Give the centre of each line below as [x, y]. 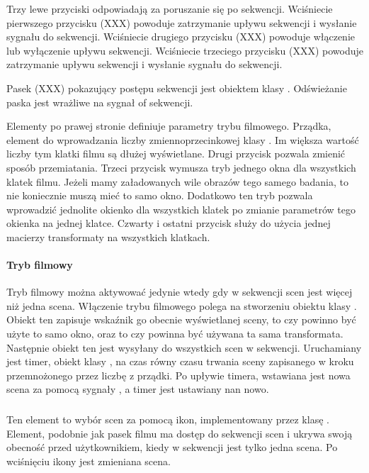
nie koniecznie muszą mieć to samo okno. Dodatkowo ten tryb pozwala [160, 195]
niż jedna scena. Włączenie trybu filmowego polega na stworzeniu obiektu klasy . [182, 305]
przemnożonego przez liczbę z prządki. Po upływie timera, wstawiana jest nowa [178, 375]
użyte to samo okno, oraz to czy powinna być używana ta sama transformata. [175, 334]
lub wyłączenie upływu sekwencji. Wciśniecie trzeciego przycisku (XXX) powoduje [185, 50]
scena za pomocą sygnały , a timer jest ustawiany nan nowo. [138, 389]
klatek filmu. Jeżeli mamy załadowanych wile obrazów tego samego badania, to [177, 181]
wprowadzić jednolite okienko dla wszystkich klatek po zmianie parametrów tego [181, 209]
